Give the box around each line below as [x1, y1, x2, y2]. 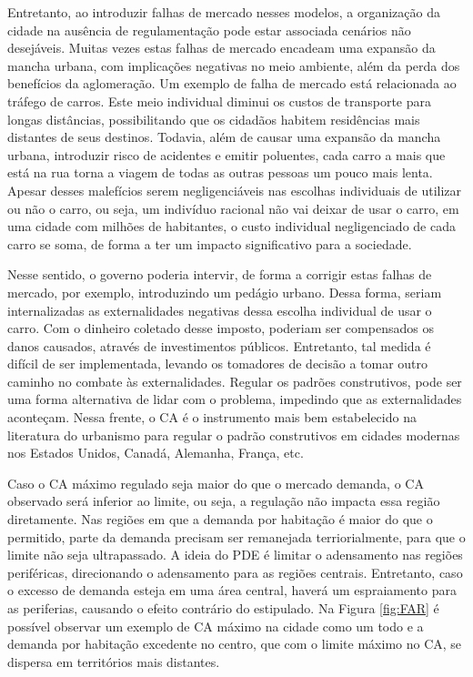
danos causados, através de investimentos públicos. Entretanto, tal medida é [7, 336, 431, 355]
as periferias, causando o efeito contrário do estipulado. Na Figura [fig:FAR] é [7, 599, 439, 617]
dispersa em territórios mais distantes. [7, 652, 220, 671]
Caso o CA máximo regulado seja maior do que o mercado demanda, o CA [7, 473, 424, 492]
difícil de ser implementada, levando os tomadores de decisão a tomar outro [7, 354, 428, 373]
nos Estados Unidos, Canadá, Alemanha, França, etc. [7, 443, 304, 462]
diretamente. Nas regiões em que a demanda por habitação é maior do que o [7, 510, 433, 529]
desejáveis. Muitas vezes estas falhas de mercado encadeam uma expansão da [7, 38, 436, 57]
